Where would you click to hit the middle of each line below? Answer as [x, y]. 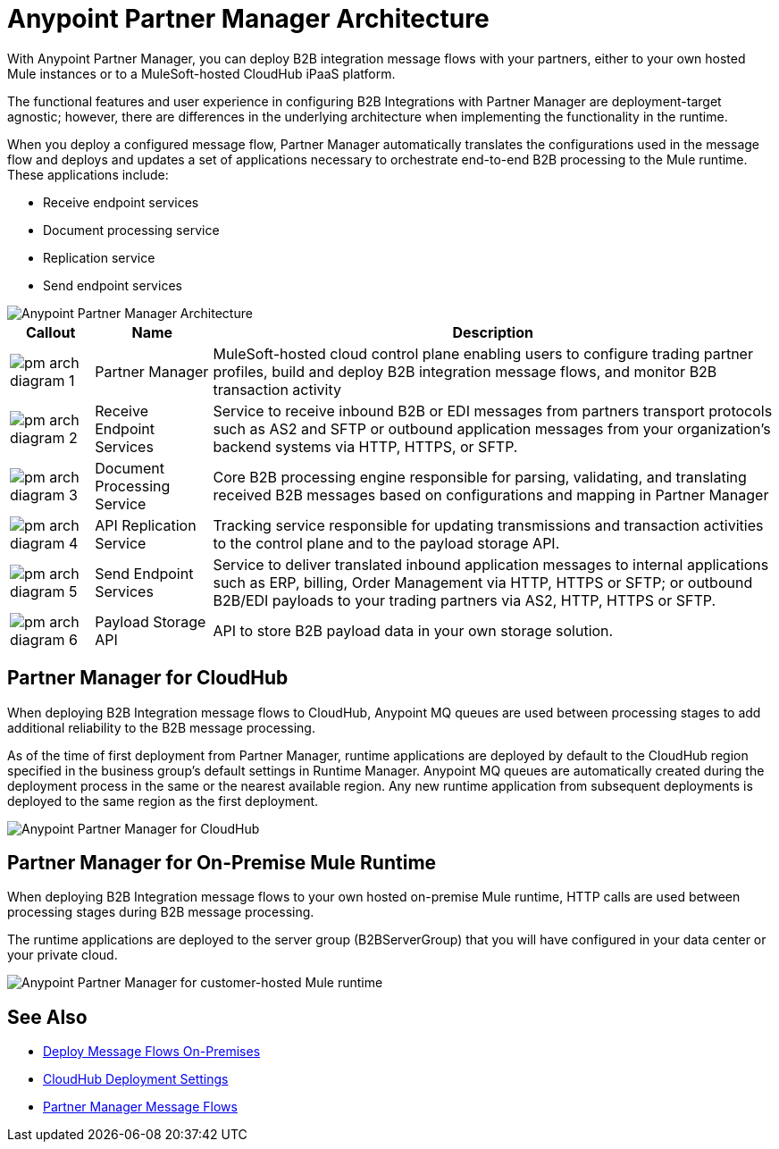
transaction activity [277, 389]
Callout [50, 332]
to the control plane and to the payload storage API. [386, 543]
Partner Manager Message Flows [140, 1107]
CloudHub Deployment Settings [136, 1079]
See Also [47, 1017]
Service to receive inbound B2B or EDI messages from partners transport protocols [493, 411]
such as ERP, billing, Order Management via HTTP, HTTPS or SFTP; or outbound [483, 582]
